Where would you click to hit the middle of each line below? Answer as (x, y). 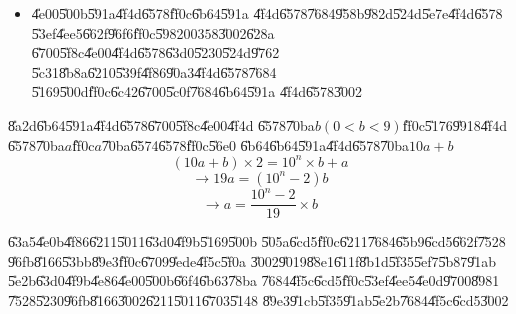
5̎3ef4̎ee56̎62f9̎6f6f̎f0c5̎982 (107, 32)
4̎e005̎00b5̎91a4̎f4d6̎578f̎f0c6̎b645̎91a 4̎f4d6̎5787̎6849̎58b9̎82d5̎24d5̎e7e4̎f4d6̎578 (267, 13)
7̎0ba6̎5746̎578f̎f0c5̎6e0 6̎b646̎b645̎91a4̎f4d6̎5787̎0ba (255, 144)
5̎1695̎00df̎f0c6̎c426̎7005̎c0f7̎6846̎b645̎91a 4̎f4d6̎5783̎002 (196, 91)
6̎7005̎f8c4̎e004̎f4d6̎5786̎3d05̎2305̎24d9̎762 (155, 52)
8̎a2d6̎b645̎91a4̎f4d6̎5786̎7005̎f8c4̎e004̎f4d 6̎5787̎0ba (161, 124)
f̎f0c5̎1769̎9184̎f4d (454, 124)
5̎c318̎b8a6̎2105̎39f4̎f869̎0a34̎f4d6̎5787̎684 (154, 71)
